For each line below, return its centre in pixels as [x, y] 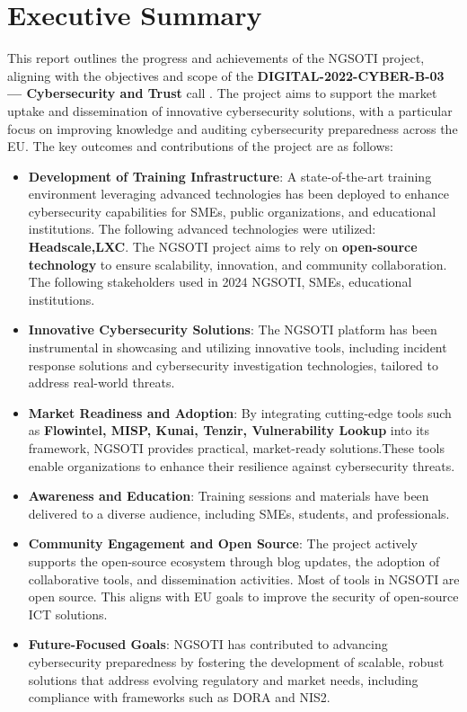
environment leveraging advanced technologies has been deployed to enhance [238, 194]
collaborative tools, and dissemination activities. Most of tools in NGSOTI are [244, 578]
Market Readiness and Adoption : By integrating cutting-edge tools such [240, 412]
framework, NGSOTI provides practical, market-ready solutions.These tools [236, 448]
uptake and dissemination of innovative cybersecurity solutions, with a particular [230, 110]
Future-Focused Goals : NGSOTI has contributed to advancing [208, 644]
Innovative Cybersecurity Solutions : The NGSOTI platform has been [233, 329]
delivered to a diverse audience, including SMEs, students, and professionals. [239, 513]
